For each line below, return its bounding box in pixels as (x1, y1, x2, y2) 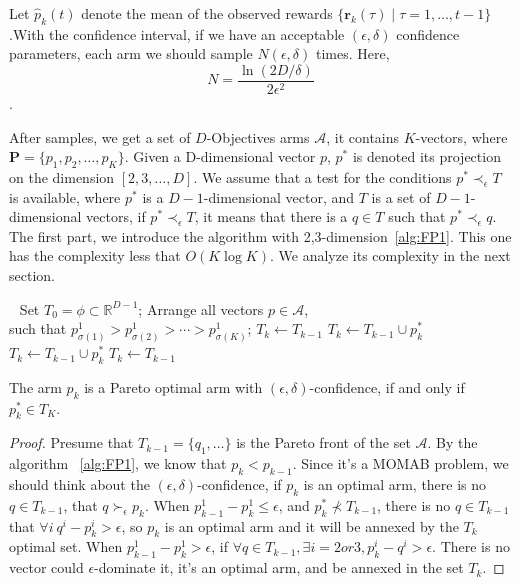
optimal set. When (9, 536, 123, 557)
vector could (9, 557, 84, 578)
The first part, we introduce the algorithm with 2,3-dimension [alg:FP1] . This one (9, 225, 512, 246)
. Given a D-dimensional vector (124, 146, 316, 167)
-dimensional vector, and (203, 186, 355, 207)
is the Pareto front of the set (236, 432, 411, 453)
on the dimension (9, 167, 115, 188)
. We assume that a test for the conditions (193, 167, 452, 188)
